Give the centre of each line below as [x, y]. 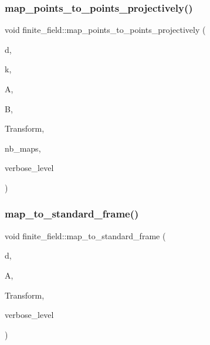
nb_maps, [23, 148]
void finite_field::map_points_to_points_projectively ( [105, 30]
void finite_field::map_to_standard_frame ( [85, 235]
